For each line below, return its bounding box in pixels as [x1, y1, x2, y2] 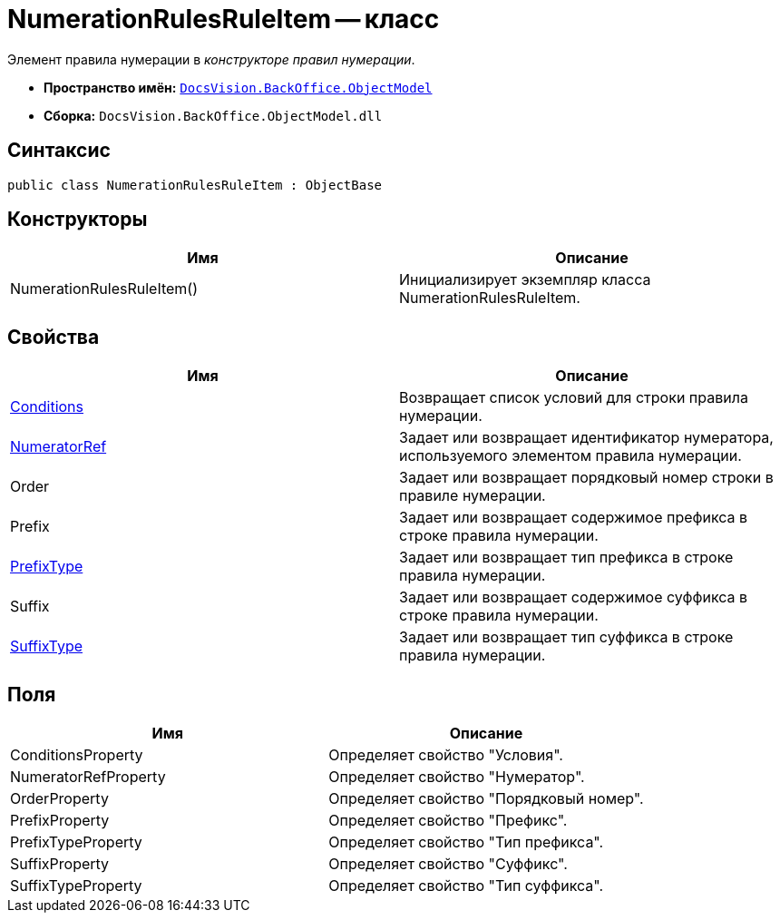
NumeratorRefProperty [10, 768, 166, 787]
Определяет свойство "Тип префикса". [328, 833, 604, 852]
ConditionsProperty [10, 746, 143, 765]
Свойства [7, 325, 100, 348]
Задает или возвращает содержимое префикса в [399, 508, 748, 527]
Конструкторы [7, 208, 148, 231]
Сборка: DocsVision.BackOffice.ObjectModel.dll [44, 107, 383, 123]
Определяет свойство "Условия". [328, 746, 563, 765]
